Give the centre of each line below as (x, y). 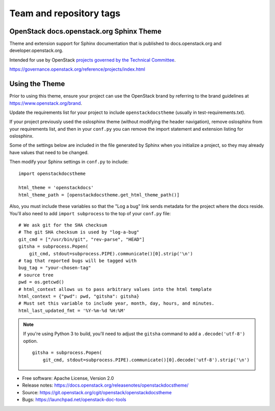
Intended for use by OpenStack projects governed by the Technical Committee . (92, 60)
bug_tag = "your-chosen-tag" (55, 268)
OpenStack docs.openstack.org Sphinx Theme (85, 31)
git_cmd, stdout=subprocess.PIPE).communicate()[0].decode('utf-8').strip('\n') (146, 360)
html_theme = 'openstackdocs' (56, 188)
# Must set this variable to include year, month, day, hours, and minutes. (117, 303)
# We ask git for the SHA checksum (63, 225)
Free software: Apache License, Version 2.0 (68, 378)
